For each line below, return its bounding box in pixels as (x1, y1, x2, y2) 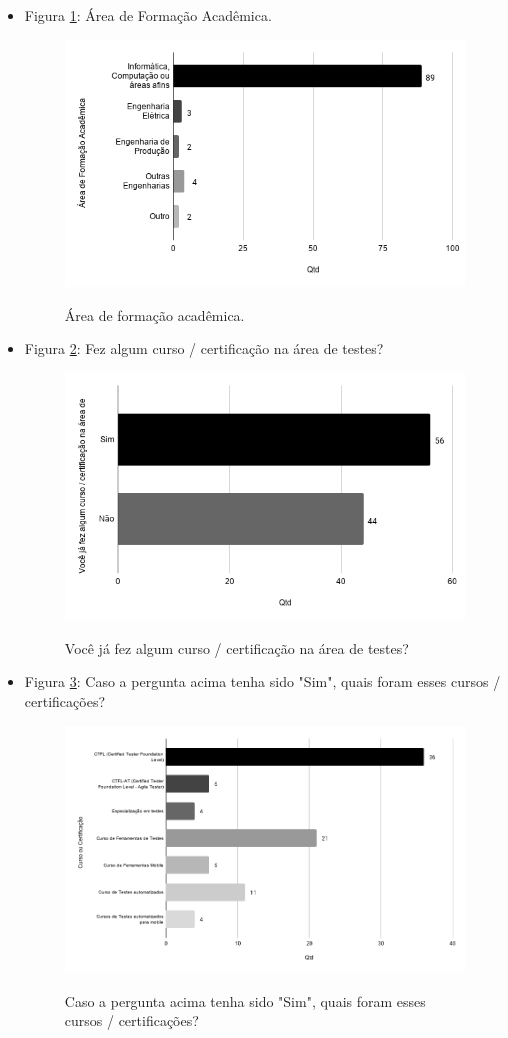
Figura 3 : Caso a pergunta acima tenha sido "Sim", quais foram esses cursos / (24, 671, 501, 692)
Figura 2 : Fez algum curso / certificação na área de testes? (24, 338, 384, 359)
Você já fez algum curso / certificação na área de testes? (64, 637, 409, 658)
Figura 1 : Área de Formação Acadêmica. (24, 5, 272, 25)
